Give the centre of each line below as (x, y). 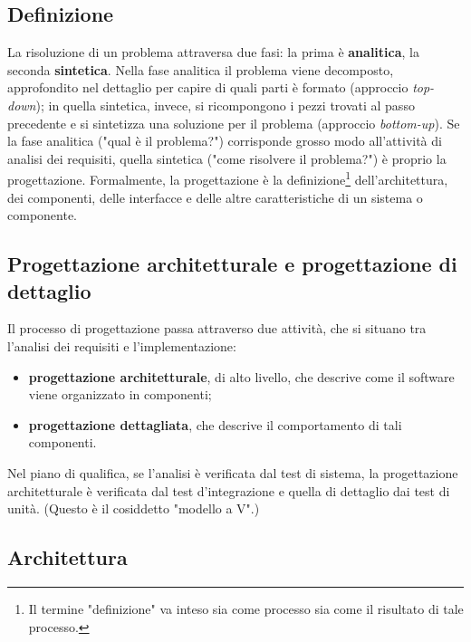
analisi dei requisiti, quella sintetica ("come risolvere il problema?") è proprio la (227, 158)
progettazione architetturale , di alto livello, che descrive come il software (241, 376)
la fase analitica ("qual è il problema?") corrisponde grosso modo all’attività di (225, 141)
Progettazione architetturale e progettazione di (232, 264)
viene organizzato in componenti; (120, 394)
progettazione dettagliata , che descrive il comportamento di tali (215, 424)
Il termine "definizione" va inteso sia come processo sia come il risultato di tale (246, 608)
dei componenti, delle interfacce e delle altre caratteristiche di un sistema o (215, 197)
